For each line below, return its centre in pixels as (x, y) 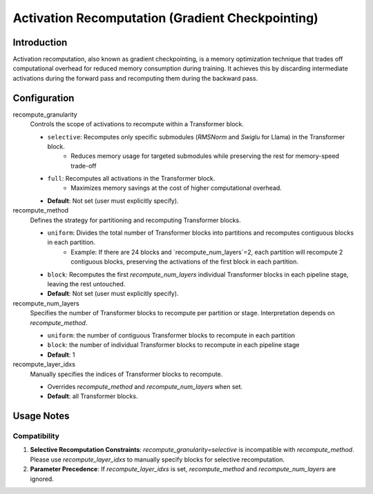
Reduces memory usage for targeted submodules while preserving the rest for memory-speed (205, 156)
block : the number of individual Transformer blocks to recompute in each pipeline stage (173, 345)
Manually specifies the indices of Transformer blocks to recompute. (126, 374)
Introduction (40, 42)
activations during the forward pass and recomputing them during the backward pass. (135, 78)
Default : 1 (61, 355)
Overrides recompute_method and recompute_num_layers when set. (145, 386)
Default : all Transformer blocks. (93, 396)
